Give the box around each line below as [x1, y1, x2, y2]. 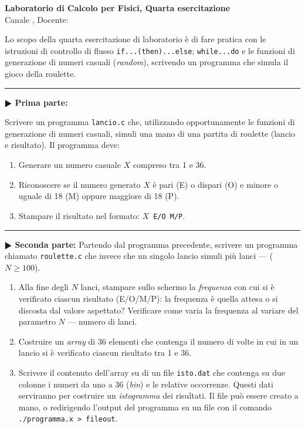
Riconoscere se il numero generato [18, 178, 141, 190]
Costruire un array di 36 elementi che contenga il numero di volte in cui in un [18, 335, 299, 347]
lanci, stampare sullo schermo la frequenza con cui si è [80, 281, 274, 293]
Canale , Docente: [5, 13, 69, 25]
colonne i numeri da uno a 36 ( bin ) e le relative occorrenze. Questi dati [18, 378, 273, 390]
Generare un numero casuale [18, 159, 121, 171]
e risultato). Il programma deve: [5, 139, 120, 151]
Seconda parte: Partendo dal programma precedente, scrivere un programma [15, 238, 298, 250]
